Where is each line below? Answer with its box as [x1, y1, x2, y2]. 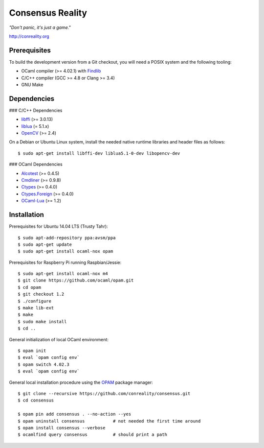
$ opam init [18, 348, 46, 354]
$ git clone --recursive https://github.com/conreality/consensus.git [18, 391, 191, 396]
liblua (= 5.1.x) [21, 123, 49, 129]
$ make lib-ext [18, 305, 54, 311]
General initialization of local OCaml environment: [9, 336, 109, 342]
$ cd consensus [18, 398, 54, 403]
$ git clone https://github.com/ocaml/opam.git [18, 278, 134, 283]
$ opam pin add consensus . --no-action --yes [18, 411, 132, 417]
